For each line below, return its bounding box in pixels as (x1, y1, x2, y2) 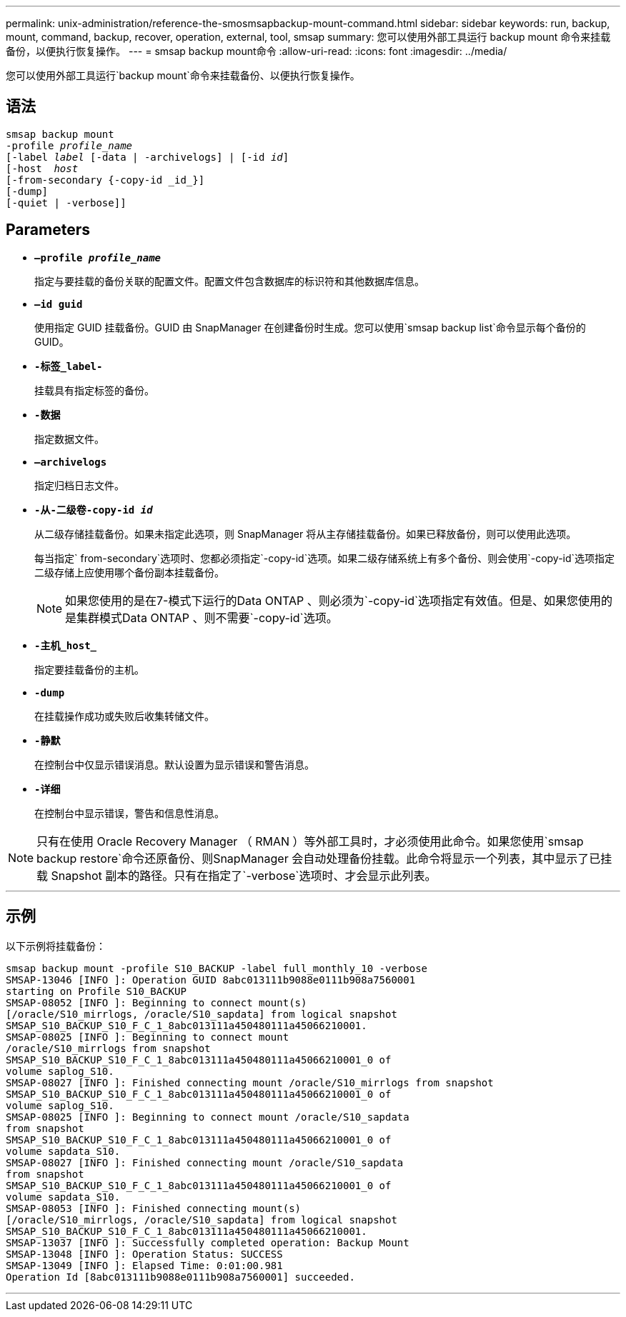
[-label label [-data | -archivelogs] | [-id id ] (6, 151, 289, 163)
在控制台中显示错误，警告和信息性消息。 (34, 806, 224, 819)
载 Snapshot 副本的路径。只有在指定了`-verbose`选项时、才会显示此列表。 (36, 868, 437, 883)
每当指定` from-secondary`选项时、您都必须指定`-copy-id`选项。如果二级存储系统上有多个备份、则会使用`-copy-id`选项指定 (34, 551, 615, 564)
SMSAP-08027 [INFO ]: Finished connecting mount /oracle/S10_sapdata (6, 1156, 404, 1168)
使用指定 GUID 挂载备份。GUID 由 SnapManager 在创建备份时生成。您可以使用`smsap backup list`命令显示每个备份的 (34, 321, 586, 334)
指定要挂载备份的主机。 (34, 663, 144, 676)
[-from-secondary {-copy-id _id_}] (6, 174, 205, 186)
